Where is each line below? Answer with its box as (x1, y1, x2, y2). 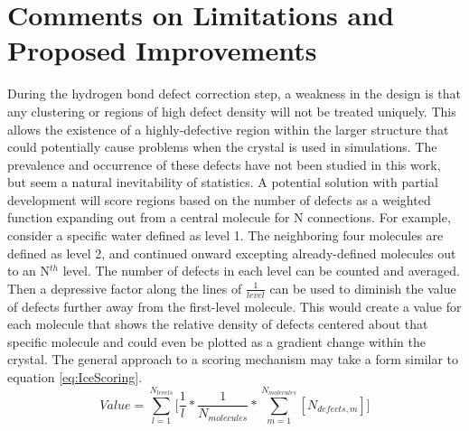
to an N (7, 261, 51, 280)
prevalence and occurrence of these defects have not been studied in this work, (7, 155, 441, 173)
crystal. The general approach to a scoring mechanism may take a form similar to (7, 350, 459, 369)
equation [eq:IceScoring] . (7, 368, 143, 387)
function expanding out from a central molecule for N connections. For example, (7, 208, 451, 227)
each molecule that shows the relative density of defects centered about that (7, 314, 428, 333)
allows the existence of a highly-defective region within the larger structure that (7, 119, 449, 138)
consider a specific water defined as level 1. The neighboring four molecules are (7, 226, 444, 245)
